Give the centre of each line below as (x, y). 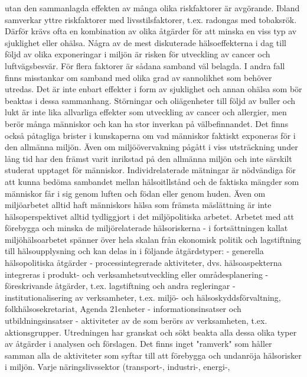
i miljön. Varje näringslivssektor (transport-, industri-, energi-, (117, 367)
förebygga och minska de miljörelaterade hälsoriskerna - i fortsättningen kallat (146, 228)
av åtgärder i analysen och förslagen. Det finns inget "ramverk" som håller (138, 344)
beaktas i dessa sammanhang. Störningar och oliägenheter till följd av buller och (150, 100)
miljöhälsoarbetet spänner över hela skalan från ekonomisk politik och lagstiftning (153, 239)
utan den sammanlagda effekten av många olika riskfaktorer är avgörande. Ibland (152, 8)
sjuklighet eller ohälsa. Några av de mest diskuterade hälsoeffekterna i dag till (146, 42)
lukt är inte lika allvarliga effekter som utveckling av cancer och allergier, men (146, 112)
